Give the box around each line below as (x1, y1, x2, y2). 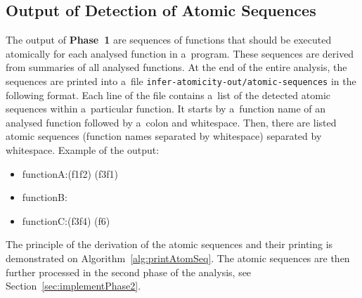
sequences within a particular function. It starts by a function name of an (6, 101, 326, 116)
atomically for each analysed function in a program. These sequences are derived (6, 46, 354, 60)
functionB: (22, 190, 67, 205)
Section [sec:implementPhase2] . (6, 278, 141, 293)
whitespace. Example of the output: (6, 143, 160, 157)
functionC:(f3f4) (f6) (22, 213, 110, 228)
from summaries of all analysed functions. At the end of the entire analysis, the (6, 60, 347, 74)
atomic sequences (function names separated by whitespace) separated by (6, 129, 322, 143)
